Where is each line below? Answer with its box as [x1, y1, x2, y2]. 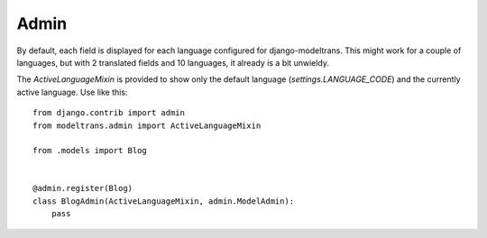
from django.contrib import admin [32, 108, 185, 118]
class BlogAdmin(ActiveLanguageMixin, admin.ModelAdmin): [32, 196, 295, 206]
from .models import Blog [32, 145, 148, 156]
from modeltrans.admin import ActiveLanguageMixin [32, 120, 262, 131]
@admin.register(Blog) [32, 183, 133, 194]
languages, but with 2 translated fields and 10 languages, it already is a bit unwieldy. [16, 57, 329, 68]
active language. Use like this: [16, 87, 128, 97]
